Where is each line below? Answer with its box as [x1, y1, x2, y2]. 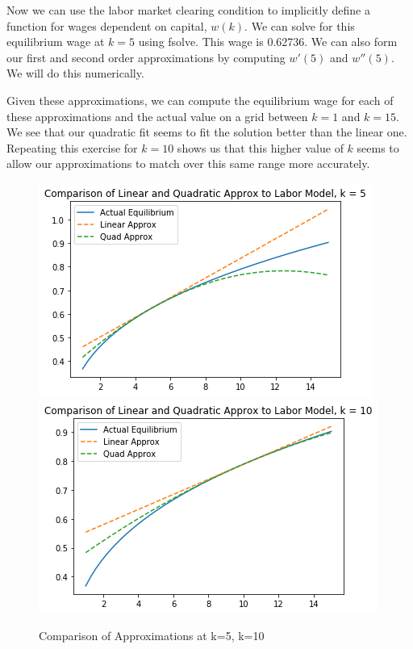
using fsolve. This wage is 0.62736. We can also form [138, 33, 398, 50]
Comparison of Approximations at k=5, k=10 [39, 627, 265, 644]
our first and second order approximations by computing [6, 48, 286, 65]
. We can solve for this [244, 17, 355, 34]
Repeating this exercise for [6, 139, 138, 156]
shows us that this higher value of [177, 139, 344, 156]
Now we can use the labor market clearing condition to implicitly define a [6, 2, 370, 18]
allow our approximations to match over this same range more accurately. [6, 155, 370, 172]
